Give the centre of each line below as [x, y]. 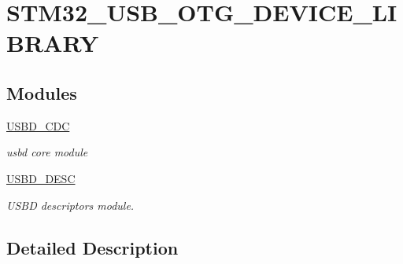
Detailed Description [92, 247]
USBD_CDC [38, 125]
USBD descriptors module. [70, 205]
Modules [42, 92]
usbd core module [47, 152]
